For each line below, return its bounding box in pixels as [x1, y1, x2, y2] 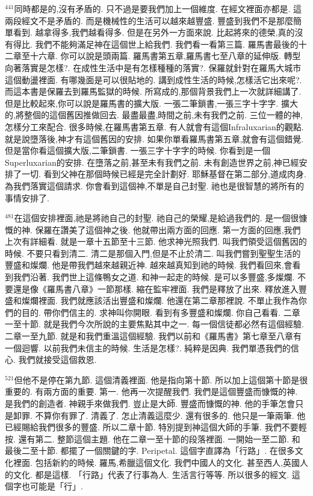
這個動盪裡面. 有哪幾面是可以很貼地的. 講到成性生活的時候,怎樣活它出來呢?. [5, 73, 302, 86]
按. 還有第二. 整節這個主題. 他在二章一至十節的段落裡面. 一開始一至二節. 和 [5, 432, 300, 445]
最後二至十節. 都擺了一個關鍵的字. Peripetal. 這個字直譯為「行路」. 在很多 [5, 444, 295, 457]
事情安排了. [5, 191, 49, 204]
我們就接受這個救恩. [18, 353, 97, 366]
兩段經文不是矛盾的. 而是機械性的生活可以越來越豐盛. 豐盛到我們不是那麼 [5, 14, 294, 27]
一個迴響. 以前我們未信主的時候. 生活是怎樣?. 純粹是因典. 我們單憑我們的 [5, 341, 291, 354]
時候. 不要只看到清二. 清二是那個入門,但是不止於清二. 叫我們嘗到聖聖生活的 [5, 246, 301, 259]
